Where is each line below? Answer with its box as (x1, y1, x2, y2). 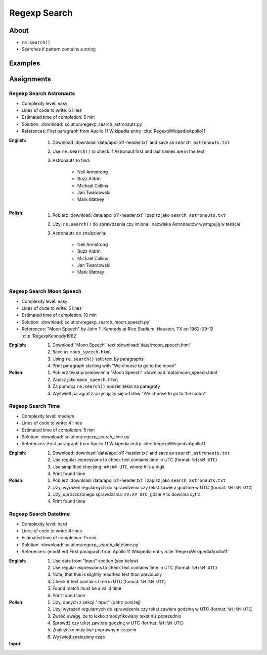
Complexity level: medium (21, 413, 74, 419)
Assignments (9, 75, 51, 84)
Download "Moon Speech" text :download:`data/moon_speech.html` (52, 342, 191, 348)
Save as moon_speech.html (52, 349, 112, 355)
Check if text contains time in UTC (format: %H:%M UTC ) (52, 578, 166, 584)
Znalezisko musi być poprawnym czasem (52, 627, 137, 633)
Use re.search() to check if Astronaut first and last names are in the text (52, 148, 205, 154)
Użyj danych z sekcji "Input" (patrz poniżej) (52, 599, 141, 605)
